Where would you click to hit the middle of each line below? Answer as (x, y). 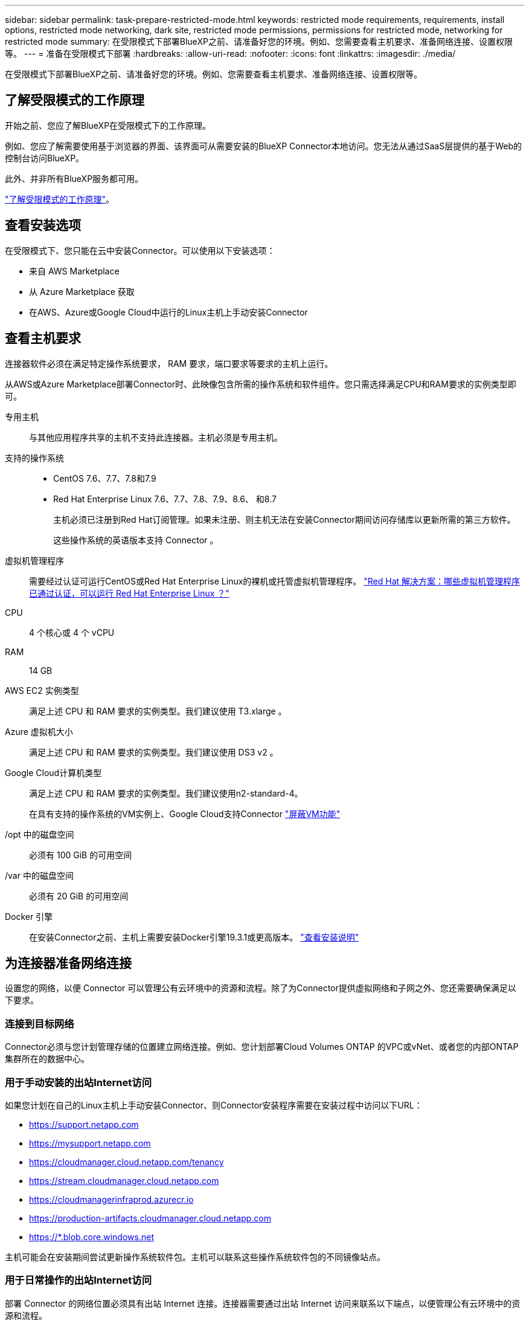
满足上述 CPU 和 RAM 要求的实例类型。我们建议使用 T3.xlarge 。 (158, 711)
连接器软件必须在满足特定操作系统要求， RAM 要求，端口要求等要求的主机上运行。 (169, 363)
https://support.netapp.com (84, 1124)
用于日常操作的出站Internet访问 (79, 1280)
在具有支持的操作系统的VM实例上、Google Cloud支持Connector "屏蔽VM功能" (185, 814)
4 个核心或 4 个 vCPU (72, 632)
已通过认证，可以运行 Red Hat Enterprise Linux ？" (129, 593)
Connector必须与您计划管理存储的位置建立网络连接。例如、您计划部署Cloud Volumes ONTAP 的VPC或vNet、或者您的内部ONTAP (262, 1047)
